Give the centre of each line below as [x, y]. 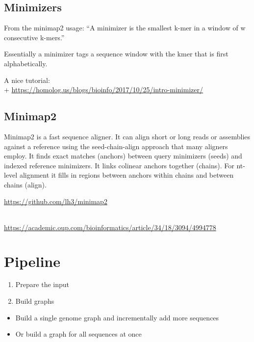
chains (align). [25, 184]
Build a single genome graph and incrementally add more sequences [117, 317]
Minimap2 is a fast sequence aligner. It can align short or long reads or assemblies [127, 136]
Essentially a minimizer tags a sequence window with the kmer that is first [116, 54]
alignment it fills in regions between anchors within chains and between [127, 175]
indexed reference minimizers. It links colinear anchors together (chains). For [119, 165]
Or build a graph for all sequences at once [78, 334]
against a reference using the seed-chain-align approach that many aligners [116, 146]
